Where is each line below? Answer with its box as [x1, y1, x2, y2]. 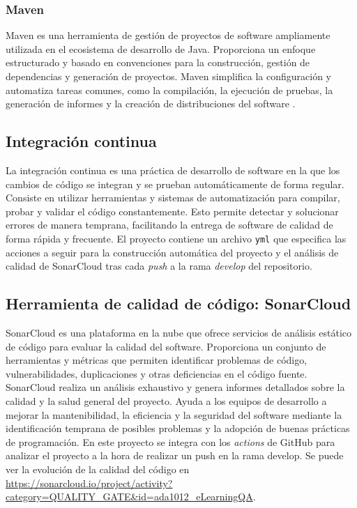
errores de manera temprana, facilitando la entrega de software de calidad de [6, 217, 333, 232]
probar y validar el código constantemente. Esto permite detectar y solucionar [6, 203, 339, 218]
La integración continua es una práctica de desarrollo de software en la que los [6, 162, 340, 177]
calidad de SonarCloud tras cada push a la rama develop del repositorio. [6, 259, 312, 273]
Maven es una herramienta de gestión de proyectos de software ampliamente [6, 28, 331, 43]
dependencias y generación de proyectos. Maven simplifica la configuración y [6, 69, 332, 83]
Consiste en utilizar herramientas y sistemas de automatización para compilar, [6, 190, 340, 205]
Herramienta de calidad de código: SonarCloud [6, 293, 351, 314]
